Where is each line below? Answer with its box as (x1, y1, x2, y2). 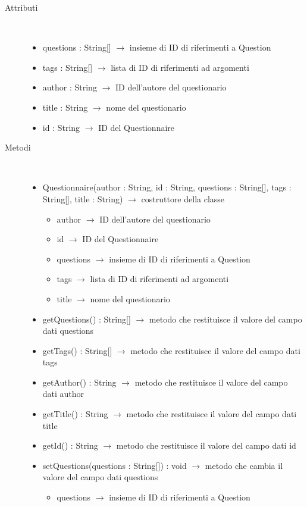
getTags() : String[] (42, 344, 112, 356)
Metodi (5, 141, 31, 154)
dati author (42, 387, 84, 400)
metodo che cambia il (205, 459, 283, 471)
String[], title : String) (42, 192, 123, 205)
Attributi (5, 1, 38, 13)
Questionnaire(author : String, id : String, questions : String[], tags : (42, 181, 292, 193)
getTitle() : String (42, 408, 108, 420)
